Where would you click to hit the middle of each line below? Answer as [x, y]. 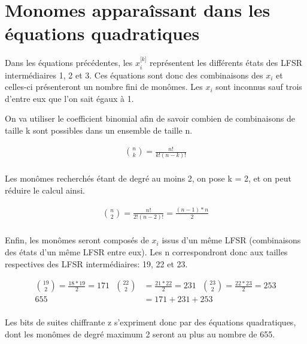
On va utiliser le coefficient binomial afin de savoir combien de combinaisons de [150, 118]
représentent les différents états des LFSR [226, 63]
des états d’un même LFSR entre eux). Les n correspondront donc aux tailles [146, 251]
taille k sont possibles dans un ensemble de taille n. [99, 130]
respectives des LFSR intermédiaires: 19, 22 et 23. [96, 263]
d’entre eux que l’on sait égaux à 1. [69, 98]
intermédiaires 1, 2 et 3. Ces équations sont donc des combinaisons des [134, 75]
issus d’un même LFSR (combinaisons [231, 240]
